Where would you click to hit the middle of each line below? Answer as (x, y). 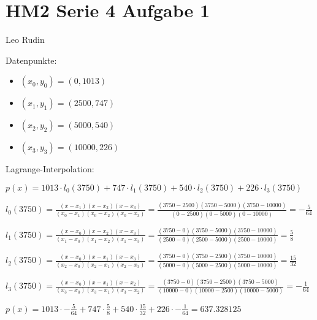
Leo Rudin (25, 40)
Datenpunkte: (31, 60)
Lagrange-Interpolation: (50, 169)
